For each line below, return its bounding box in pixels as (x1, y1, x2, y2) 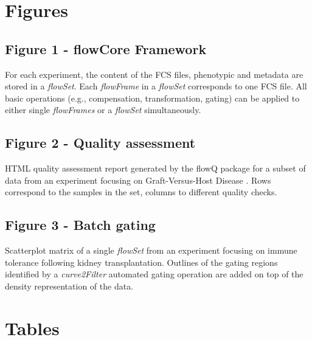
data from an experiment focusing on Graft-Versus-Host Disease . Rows (5, 173, 271, 186)
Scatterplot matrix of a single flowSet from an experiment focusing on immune (5, 244, 297, 257)
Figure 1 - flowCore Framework (5, 39, 207, 58)
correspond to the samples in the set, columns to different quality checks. (5, 186, 277, 198)
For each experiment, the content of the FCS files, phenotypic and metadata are (5, 68, 303, 80)
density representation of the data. (5, 279, 134, 292)
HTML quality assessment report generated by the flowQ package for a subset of (5, 162, 306, 175)
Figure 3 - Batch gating (5, 215, 156, 234)
